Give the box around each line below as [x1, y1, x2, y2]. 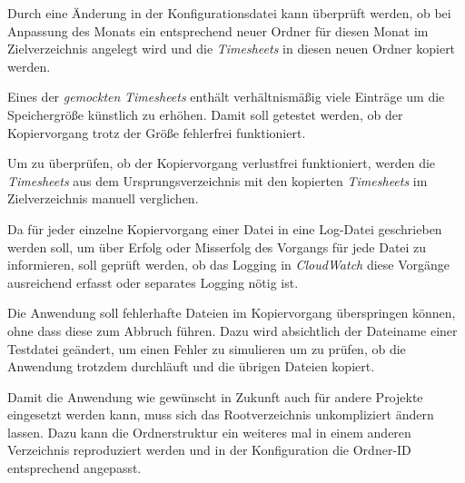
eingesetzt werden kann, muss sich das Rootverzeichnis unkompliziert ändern [7, 405, 434, 424]
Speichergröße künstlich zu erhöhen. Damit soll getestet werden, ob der [7, 104, 403, 123]
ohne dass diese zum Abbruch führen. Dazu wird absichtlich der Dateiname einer [7, 320, 458, 340]
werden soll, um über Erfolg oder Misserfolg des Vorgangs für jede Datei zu [7, 237, 427, 256]
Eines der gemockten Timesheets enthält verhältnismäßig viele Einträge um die [7, 87, 445, 106]
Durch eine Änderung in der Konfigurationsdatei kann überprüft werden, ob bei [7, 4, 451, 22]
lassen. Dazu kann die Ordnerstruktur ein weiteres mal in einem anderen [7, 422, 411, 441]
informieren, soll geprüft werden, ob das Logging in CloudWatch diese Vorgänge [7, 255, 450, 274]
